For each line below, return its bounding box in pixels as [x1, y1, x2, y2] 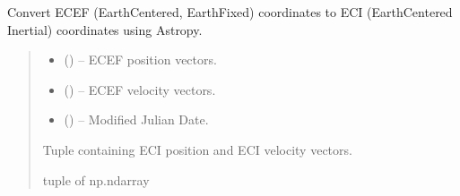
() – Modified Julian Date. [64, 110, 209, 129]
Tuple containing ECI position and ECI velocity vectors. [42, 140, 352, 158]
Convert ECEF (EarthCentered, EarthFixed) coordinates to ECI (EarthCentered [7, 3, 453, 21]
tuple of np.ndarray [42, 170, 150, 189]
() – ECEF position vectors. [64, 50, 217, 69]
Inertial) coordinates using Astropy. [7, 20, 203, 38]
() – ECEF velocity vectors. [64, 80, 216, 98]
